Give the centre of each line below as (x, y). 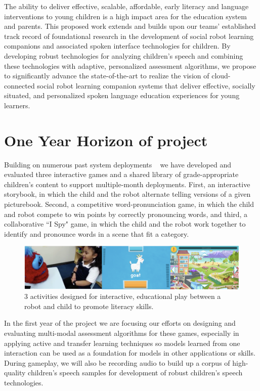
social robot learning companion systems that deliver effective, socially (146, 85)
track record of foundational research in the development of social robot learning (129, 36)
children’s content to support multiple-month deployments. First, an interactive (127, 184)
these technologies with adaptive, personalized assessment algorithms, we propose (130, 66)
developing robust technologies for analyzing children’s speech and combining (124, 55)
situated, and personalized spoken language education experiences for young (122, 95)
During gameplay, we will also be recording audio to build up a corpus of (117, 362)
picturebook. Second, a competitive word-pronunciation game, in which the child (129, 204)
